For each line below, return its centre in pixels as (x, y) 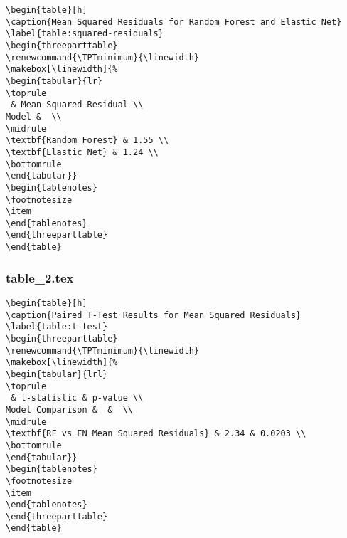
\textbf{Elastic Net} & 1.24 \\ (82, 152)
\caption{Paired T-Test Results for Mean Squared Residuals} (154, 315)
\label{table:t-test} (57, 327)
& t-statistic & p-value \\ (77, 398)
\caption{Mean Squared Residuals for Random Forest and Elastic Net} (174, 22)
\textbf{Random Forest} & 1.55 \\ (87, 141)
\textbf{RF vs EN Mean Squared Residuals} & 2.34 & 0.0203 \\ (156, 434)
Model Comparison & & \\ (69, 410)
